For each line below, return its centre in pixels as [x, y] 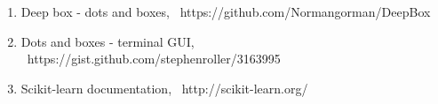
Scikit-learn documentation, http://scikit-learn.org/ [164, 88]
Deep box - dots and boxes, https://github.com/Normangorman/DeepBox [226, 11]
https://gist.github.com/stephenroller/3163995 [154, 59]
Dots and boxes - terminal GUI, [108, 41]
